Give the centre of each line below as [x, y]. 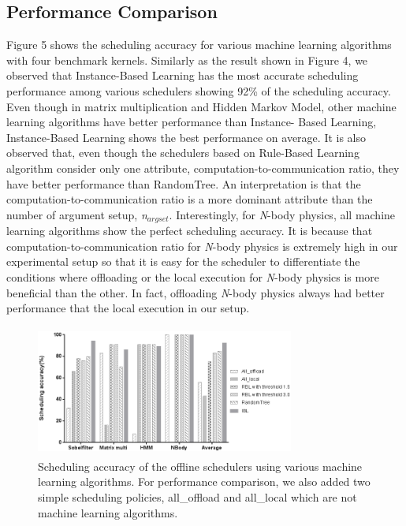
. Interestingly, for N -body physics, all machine [282, 214]
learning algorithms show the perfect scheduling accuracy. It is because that [190, 231]
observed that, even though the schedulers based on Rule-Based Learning [183, 153]
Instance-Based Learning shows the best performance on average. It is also [186, 137]
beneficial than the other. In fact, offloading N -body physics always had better [196, 292]
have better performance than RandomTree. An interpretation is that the [184, 183]
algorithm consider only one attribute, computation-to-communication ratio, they [203, 168]
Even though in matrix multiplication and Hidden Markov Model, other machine [201, 106]
